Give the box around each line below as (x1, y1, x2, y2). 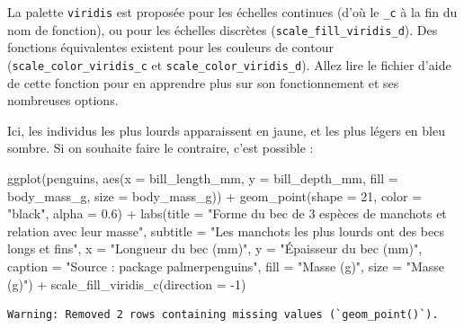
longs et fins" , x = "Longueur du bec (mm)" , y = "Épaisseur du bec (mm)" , (7, 239, 423, 258)
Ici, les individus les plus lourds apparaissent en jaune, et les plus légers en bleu (7, 120, 445, 139)
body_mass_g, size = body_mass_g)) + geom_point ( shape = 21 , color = (7, 186, 423, 205)
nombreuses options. (7, 91, 119, 110)
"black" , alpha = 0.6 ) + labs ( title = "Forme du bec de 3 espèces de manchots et (7, 204, 447, 223)
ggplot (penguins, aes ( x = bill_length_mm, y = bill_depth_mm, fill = (7, 168, 398, 187)
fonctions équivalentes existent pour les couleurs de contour (7, 38, 334, 57)
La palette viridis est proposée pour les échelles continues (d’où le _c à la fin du (7, 3, 458, 21)
